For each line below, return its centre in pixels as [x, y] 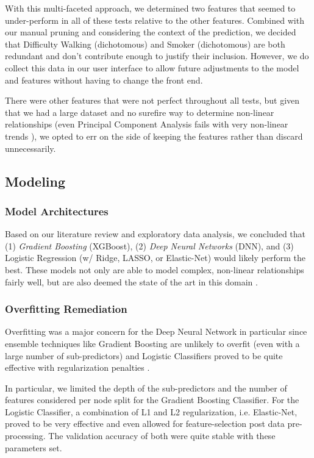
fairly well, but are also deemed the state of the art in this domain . [131, 281]
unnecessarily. [30, 148]
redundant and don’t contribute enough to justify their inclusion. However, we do [157, 56]
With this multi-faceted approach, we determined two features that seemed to [150, 8]
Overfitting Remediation [66, 309]
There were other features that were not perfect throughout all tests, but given [152, 100]
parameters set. [34, 447]
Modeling [35, 181]
